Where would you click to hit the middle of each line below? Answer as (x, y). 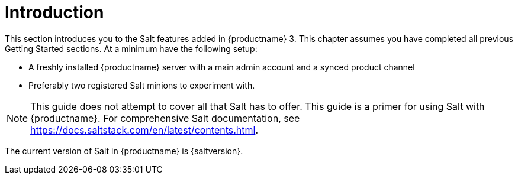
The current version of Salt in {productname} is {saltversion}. (124, 151)
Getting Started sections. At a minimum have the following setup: (131, 48)
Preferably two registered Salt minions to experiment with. (142, 85)
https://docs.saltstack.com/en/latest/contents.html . (144, 130)
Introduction (54, 12)
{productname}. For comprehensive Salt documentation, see (165, 118)
